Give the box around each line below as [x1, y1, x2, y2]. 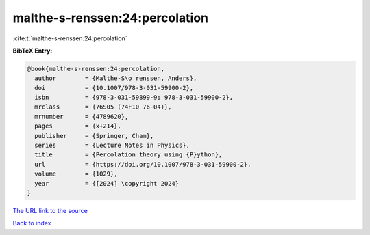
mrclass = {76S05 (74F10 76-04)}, [34, 103, 172, 111]
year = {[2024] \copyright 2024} [34, 180, 180, 187]
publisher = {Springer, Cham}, [34, 132, 154, 139]
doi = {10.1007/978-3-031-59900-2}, [34, 84, 194, 92]
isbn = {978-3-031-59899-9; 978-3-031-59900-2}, [34, 94, 234, 102]
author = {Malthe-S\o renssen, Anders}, [34, 74, 197, 82]
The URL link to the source [12, 206, 88, 215]
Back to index [12, 219, 51, 227]
